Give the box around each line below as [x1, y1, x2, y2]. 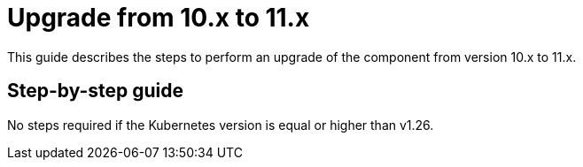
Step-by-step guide [7, 80, 184, 102]
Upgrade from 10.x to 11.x [7, 3, 310, 33]
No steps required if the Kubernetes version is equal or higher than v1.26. [7, 117, 434, 133]
